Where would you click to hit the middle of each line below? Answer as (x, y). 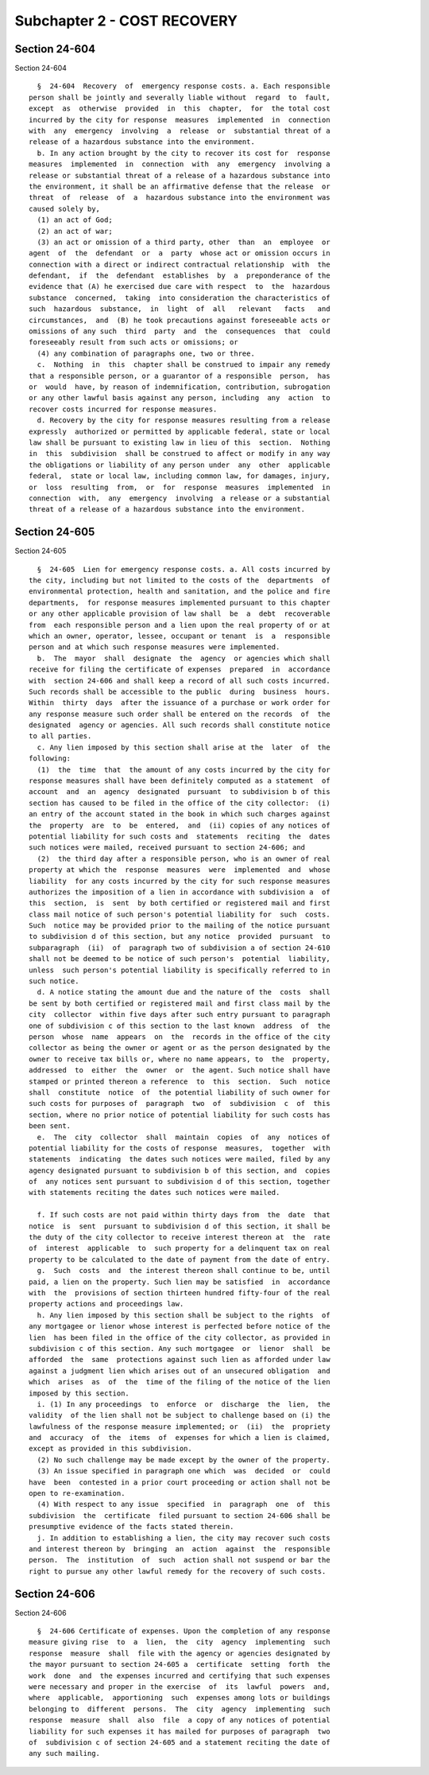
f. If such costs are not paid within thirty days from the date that (184, 1215)
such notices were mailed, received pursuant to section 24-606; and (167, 848)
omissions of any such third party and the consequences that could (180, 331)
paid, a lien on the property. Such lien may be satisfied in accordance (180, 1282)
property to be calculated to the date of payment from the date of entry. (180, 1259)
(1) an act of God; (75, 220)
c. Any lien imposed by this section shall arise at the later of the (184, 747)
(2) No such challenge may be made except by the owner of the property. (184, 1460)
